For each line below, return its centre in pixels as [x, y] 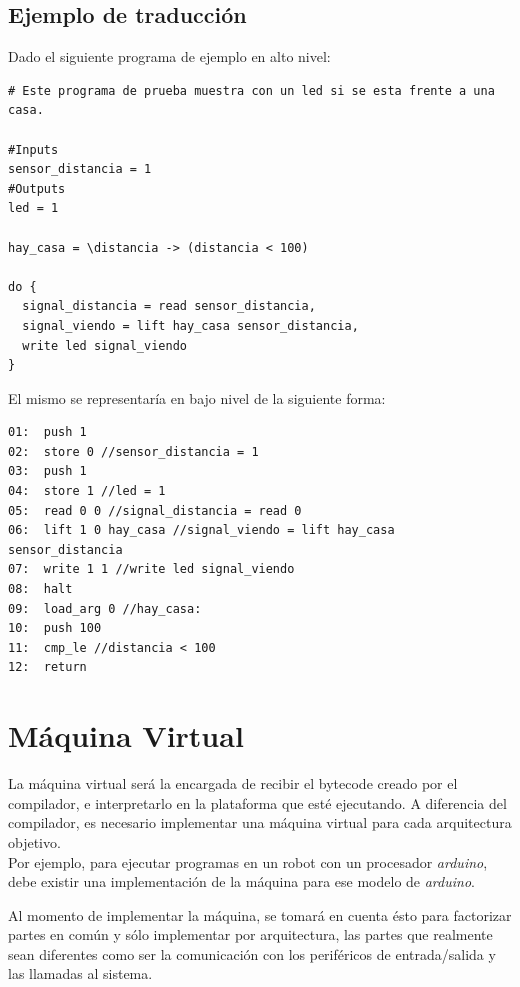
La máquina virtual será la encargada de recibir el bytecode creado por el [233, 783]
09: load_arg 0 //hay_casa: [105, 608]
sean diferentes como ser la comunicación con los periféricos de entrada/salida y [252, 953]
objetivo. [34, 841]
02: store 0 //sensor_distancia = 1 [133, 451]
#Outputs [37, 188]
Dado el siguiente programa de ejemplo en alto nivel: [169, 56]
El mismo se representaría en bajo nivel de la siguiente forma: [197, 397]
